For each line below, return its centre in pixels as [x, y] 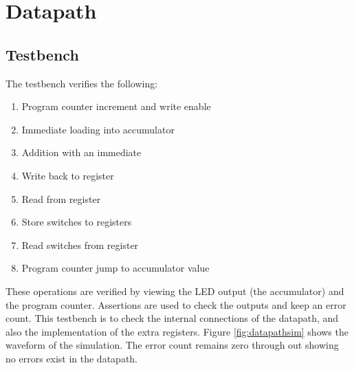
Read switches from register [80, 244]
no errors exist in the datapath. [72, 358]
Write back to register [68, 175]
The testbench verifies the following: [82, 83]
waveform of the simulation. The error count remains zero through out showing [172, 345]
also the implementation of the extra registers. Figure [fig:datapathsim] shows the [177, 331]
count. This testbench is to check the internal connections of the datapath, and [172, 318]
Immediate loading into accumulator [98, 129]
